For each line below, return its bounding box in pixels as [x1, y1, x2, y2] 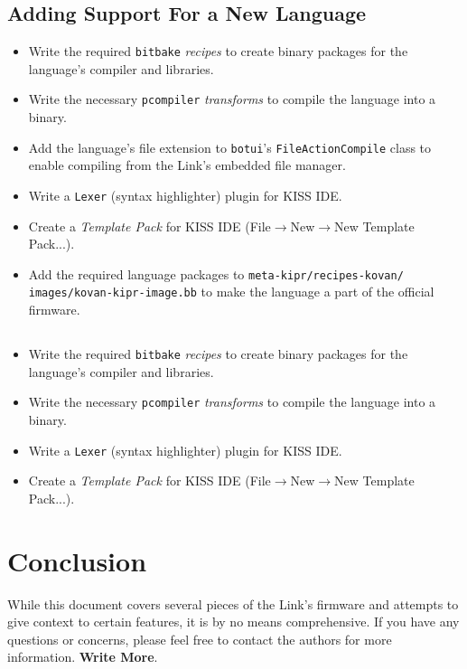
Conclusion [7, 542, 147, 579]
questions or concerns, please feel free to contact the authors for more [7, 629, 392, 648]
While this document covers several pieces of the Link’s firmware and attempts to [7, 594, 459, 613]
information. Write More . [7, 647, 158, 666]
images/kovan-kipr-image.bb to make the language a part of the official [28, 282, 434, 301]
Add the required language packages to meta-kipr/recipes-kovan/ [28, 264, 404, 283]
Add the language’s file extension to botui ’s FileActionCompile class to [28, 137, 432, 156]
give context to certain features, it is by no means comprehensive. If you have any [7, 612, 460, 631]
